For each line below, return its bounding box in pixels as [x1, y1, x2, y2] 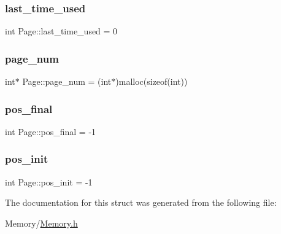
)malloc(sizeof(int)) [115, 75, 188, 88]
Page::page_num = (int [22, 75, 112, 88]
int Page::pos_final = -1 [5, 125, 96, 138]
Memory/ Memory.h [5, 216, 78, 229]
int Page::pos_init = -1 [5, 175, 93, 188]
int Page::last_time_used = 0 [5, 25, 118, 37]
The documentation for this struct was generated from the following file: [5, 196, 277, 209]
